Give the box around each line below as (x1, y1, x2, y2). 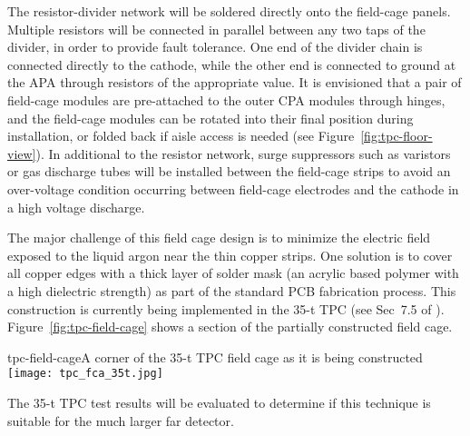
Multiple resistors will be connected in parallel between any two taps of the (7, 19, 426, 38)
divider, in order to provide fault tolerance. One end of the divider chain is (7, 37, 423, 56)
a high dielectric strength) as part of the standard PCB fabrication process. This (7, 281, 456, 300)
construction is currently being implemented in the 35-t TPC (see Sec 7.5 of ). (7, 299, 445, 318)
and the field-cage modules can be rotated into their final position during (7, 108, 414, 127)
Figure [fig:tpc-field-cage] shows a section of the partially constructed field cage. (7, 317, 453, 336)
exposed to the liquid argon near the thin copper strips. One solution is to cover (7, 245, 453, 264)
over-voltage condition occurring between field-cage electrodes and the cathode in (7, 179, 459, 198)
